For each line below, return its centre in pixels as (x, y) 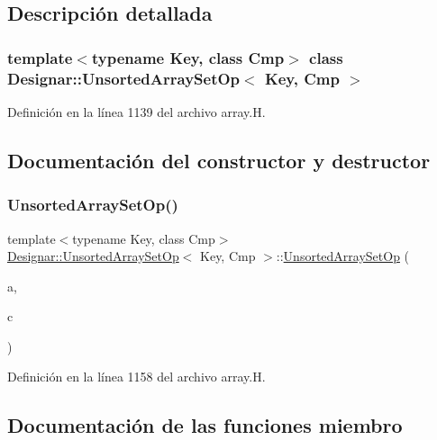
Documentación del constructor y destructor (219, 160)
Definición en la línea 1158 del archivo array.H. (137, 377)
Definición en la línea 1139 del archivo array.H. (137, 111)
